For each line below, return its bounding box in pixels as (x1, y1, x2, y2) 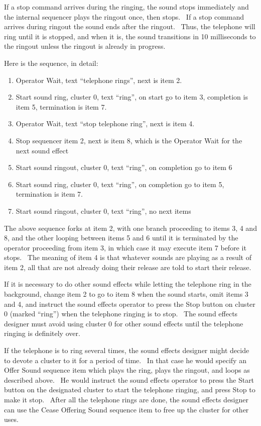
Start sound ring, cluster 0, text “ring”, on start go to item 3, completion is (16, 92, 248, 102)
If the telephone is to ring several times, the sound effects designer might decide (4, 345, 249, 356)
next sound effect (16, 145, 69, 155)
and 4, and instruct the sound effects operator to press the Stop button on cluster (4, 298, 255, 309)
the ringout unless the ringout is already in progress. (4, 41, 166, 51)
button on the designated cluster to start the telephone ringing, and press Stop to (4, 384, 255, 395)
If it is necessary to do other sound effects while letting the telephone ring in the (4, 279, 251, 289)
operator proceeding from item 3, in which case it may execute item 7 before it (4, 242, 246, 252)
